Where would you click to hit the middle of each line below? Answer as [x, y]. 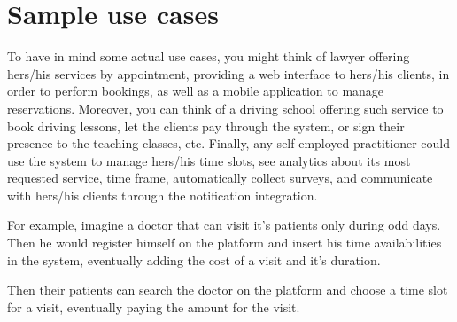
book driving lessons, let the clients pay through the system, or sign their [206, 126]
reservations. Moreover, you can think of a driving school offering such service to [225, 108]
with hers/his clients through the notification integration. [163, 195]
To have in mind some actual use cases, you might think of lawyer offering [209, 56]
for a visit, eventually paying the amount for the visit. [154, 306]
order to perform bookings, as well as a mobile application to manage [196, 91]
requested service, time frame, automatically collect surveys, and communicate [220, 178]
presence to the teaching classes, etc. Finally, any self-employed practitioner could [228, 143]
